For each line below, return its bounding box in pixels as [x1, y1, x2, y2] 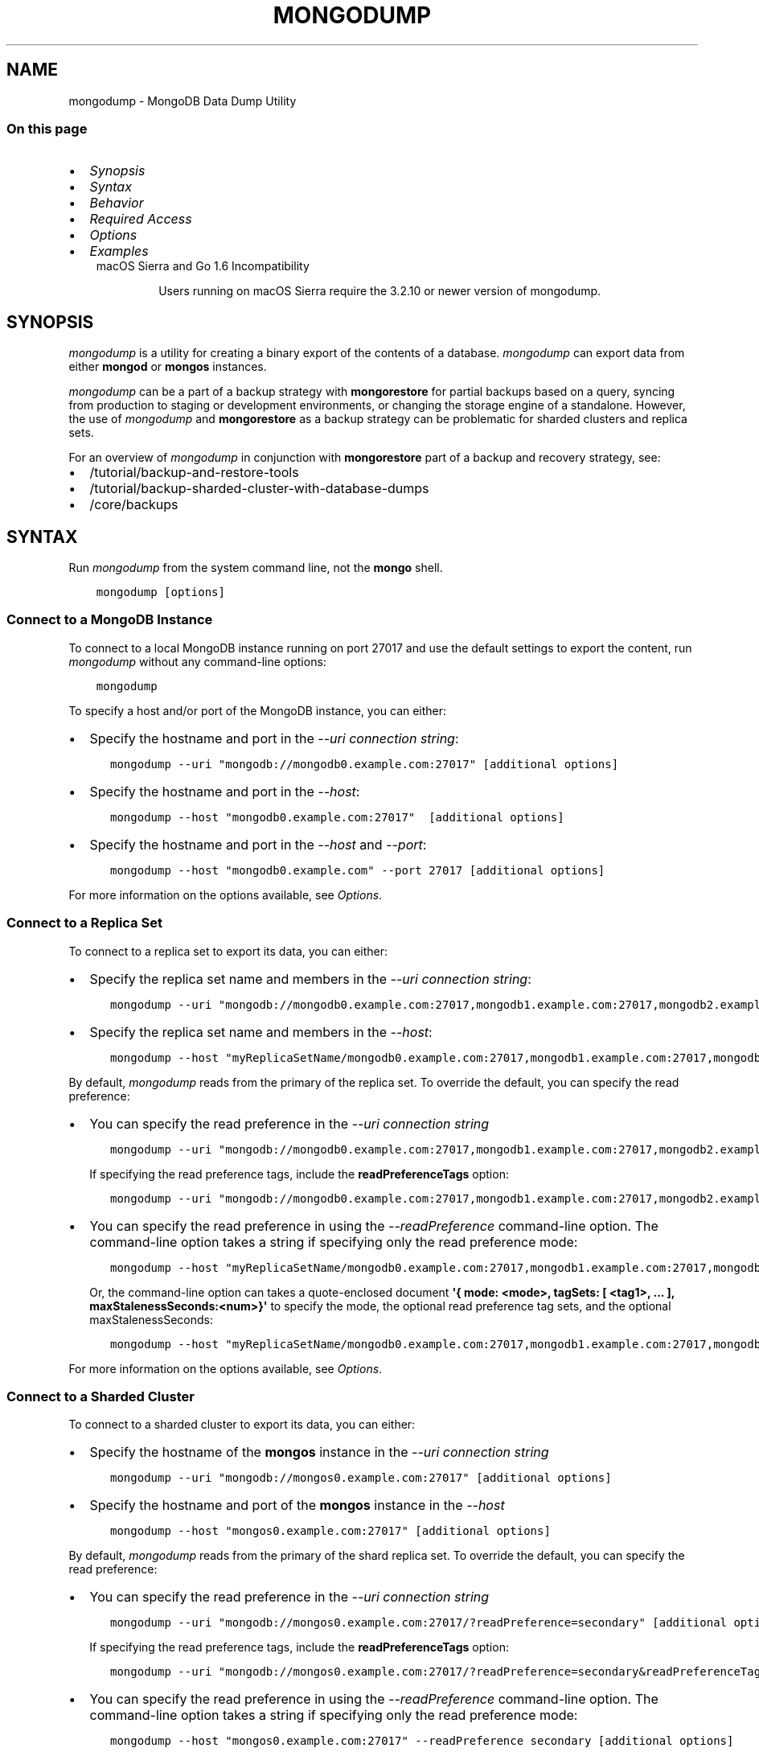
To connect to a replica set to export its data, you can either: [68, 944, 388, 958]
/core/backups [89, 496, 178, 513]
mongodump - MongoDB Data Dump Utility [68, 93, 297, 108]
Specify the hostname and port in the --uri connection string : [89, 730, 459, 746]
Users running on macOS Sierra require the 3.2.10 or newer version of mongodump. [158, 284, 601, 298]
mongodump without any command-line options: [68, 654, 326, 668]
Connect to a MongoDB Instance [6, 611, 213, 628]
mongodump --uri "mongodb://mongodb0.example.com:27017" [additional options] [110, 757, 619, 771]
